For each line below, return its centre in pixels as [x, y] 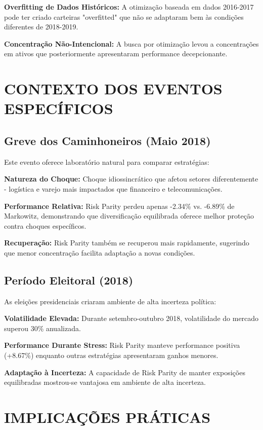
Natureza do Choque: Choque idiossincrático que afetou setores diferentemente [131, 179]
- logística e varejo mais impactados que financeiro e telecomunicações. [113, 188]
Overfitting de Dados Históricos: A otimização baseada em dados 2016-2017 [129, 7]
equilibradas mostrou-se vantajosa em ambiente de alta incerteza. [105, 382]
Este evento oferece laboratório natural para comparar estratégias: [107, 162]
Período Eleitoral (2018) [69, 280]
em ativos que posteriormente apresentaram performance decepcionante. [116, 53]
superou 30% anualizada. [42, 328]
